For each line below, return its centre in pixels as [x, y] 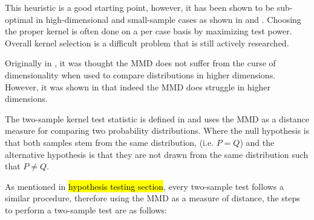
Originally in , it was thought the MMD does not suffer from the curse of [140, 63]
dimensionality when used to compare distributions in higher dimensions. [140, 74]
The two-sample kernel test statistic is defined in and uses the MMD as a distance [157, 118]
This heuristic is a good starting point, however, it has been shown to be [140, 7]
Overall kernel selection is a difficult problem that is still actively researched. [147, 42]
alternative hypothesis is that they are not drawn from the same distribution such [157, 154]
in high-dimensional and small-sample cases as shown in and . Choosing [168, 19]
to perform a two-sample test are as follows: [86, 209]
